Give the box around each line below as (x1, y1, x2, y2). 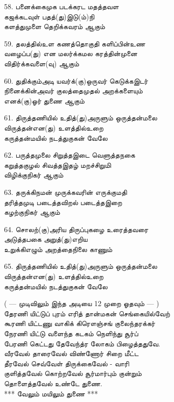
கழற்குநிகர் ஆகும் (4, 207, 60, 217)
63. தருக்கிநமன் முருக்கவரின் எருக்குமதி (4, 186, 127, 197)
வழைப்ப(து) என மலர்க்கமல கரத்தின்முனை (4, 48, 137, 59)
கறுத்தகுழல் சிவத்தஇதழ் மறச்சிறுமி (4, 159, 111, 170)
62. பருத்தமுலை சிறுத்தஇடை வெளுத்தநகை (4, 149, 135, 160)
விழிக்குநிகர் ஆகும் (4, 169, 64, 180)
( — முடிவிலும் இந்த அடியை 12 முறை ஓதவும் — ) (4, 298, 159, 309)
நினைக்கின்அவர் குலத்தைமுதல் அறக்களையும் (4, 85, 143, 96)
